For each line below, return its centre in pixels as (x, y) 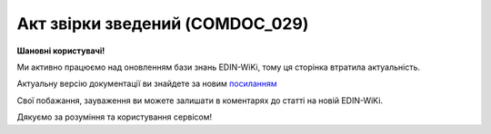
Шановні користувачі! (61, 51)
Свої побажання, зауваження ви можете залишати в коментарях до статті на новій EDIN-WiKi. (200, 100)
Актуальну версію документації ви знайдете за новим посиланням (147, 84)
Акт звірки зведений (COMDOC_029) (163, 24)
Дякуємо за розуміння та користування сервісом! (115, 117)
